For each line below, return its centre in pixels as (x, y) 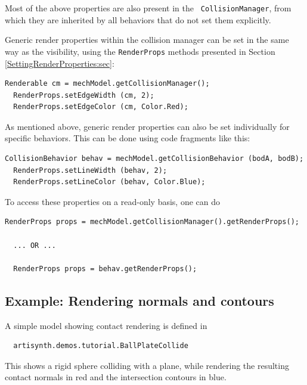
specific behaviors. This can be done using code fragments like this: (128, 138)
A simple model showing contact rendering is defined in (106, 325)
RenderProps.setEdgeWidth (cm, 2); (84, 95)
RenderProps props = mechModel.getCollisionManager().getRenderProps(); (152, 222)
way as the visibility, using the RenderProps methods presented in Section (140, 51)
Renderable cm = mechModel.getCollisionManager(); (107, 84)
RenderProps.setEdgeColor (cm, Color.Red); (101, 107)
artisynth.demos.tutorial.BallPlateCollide (101, 346)
